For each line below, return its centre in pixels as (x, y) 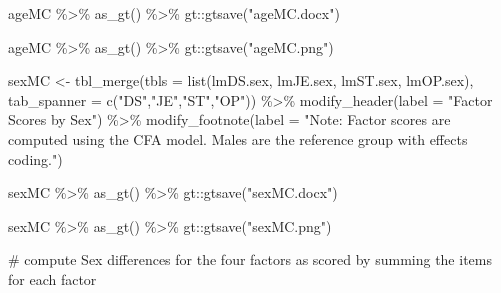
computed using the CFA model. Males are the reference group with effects (238, 138)
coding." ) (35, 158)
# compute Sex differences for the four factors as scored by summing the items (250, 259)
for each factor (52, 278)
